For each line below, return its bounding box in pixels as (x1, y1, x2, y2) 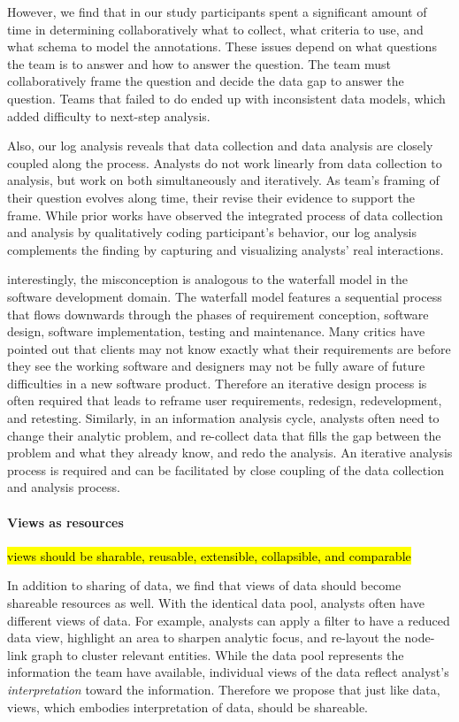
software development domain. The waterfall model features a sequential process (7, 287, 442, 305)
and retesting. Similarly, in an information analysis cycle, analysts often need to (7, 409, 440, 427)
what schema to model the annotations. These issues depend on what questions (7, 37, 437, 56)
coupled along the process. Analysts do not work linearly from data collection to (7, 153, 442, 172)
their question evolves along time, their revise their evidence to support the (7, 188, 415, 206)
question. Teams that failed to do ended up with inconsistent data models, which (7, 88, 446, 107)
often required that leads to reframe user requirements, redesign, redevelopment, (7, 391, 442, 410)
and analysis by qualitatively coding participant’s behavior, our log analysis (7, 223, 417, 242)
